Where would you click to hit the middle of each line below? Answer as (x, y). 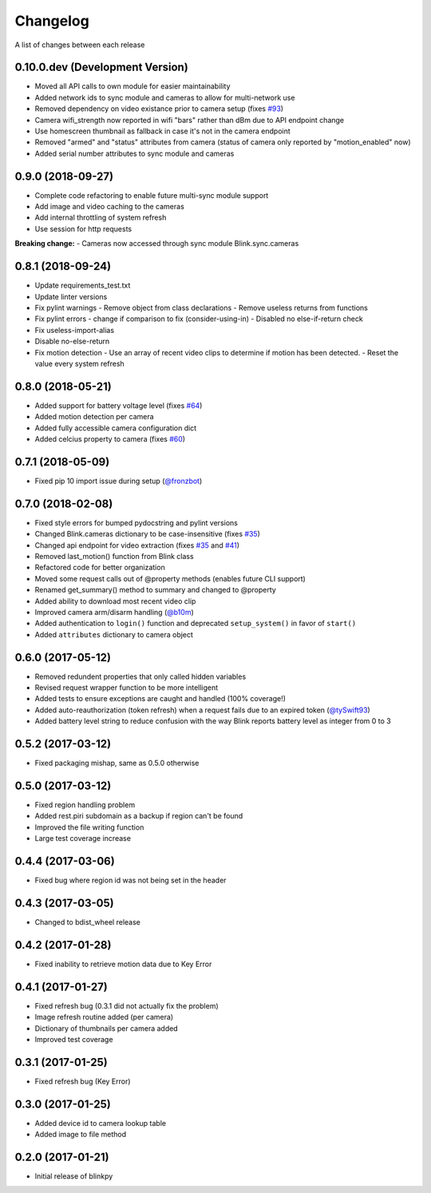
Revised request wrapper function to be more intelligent (127, 688)
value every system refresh (80, 363)
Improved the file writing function (89, 827)
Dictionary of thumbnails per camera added (107, 1028)
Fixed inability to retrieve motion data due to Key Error (123, 964)
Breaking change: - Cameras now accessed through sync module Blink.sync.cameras (157, 244)
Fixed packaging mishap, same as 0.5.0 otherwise (117, 763)
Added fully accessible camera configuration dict (116, 428)
